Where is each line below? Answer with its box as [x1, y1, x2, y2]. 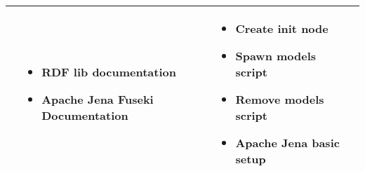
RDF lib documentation [41, 64, 176, 80]
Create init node [235, 20, 328, 36]
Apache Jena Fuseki [41, 91, 154, 107]
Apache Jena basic [235, 135, 340, 151]
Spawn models [235, 48, 317, 64]
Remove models [235, 91, 324, 107]
